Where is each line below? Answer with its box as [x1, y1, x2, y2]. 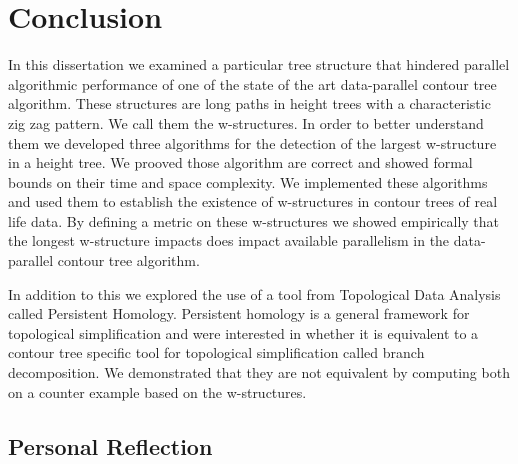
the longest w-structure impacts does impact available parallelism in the [8, 230, 450, 251]
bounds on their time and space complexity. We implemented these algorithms [8, 171, 488, 192]
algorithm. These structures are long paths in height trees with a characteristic [8, 93, 491, 114]
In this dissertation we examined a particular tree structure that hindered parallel [8, 54, 510, 75]
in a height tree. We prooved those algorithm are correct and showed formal [8, 152, 473, 173]
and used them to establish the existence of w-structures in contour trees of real [8, 191, 498, 212]
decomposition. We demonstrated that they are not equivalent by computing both [8, 362, 510, 383]
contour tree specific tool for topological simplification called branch [8, 342, 425, 363]
